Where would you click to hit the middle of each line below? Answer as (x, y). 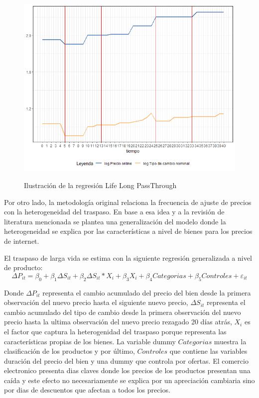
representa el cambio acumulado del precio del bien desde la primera (147, 292)
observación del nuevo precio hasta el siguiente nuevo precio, (96, 302)
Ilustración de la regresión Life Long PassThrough (100, 185)
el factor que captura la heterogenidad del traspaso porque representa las (115, 331)
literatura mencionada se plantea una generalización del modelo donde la (115, 221)
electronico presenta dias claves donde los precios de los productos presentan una (127, 370)
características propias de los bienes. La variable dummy (90, 341)
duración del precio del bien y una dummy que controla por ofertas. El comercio (126, 360)
